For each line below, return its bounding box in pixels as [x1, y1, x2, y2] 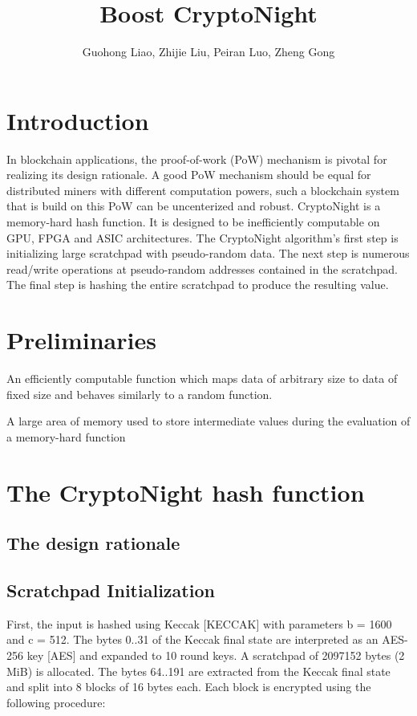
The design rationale [6, 531, 180, 555]
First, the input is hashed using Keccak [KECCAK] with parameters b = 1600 [6, 615, 392, 632]
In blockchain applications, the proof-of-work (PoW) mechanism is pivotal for [6, 150, 387, 167]
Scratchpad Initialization [6, 578, 215, 603]
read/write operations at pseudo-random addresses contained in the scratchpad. [6, 260, 398, 277]
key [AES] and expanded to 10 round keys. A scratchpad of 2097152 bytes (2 [26, 647, 405, 664]
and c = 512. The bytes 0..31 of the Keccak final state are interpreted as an [6, 631, 379, 648]
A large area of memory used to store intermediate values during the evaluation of [6, 413, 411, 429]
